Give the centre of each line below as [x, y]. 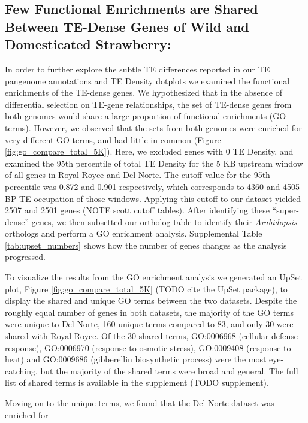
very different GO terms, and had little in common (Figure [113, 139]
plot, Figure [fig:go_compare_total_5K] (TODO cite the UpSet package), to [146, 288]
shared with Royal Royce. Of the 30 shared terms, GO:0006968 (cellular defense [151, 336]
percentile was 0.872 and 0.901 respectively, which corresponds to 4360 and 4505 [152, 186]
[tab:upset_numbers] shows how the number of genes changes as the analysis [146, 245]
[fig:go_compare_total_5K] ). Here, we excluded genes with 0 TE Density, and [149, 151]
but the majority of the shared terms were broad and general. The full [169, 371]
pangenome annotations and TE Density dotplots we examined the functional [147, 81]
